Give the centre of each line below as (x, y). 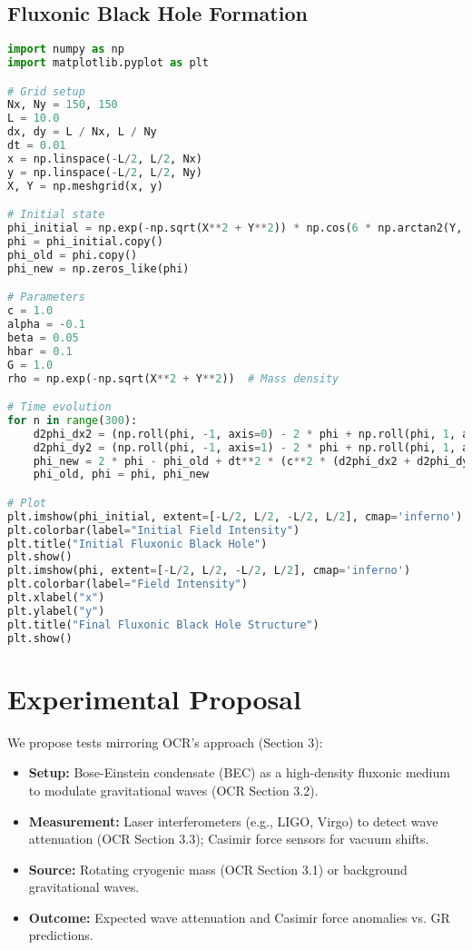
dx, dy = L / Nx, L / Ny (82, 132)
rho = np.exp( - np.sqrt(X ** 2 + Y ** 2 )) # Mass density (173, 378)
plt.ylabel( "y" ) (56, 611)
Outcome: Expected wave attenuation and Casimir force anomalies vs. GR (239, 917)
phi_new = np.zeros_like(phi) (98, 268)
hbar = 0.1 (40, 351)
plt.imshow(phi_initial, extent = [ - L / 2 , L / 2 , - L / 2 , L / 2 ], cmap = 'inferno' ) (235, 516)
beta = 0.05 (43, 337)
